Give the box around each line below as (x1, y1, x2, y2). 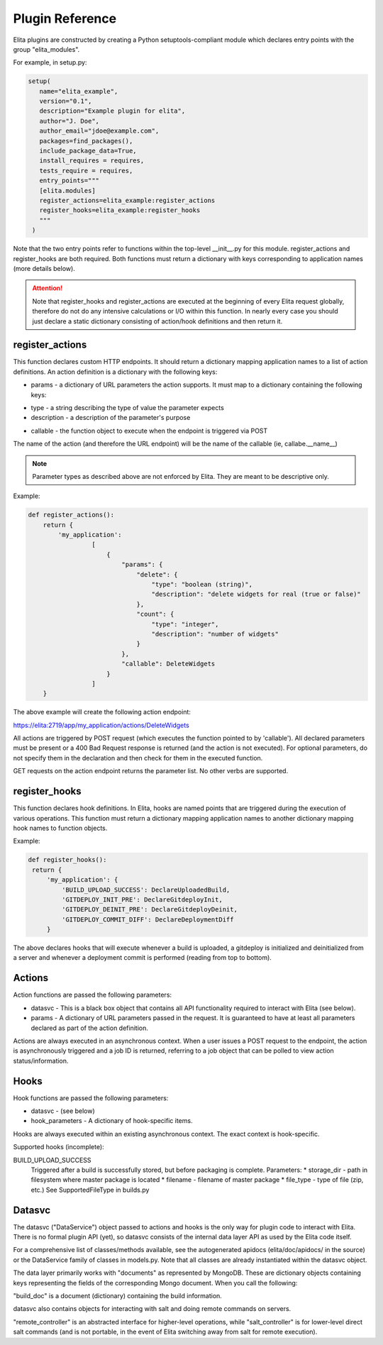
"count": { (136, 610, 174, 619)
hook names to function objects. (13, 824, 108, 832)
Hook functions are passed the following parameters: (13, 1093, 169, 1102)
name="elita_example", (39, 87, 118, 95)
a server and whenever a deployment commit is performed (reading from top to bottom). (13, 953, 272, 962)
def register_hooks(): (28, 856, 107, 864)
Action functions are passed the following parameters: (13, 990, 172, 1000)
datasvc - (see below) (30, 1107, 95, 1115)
